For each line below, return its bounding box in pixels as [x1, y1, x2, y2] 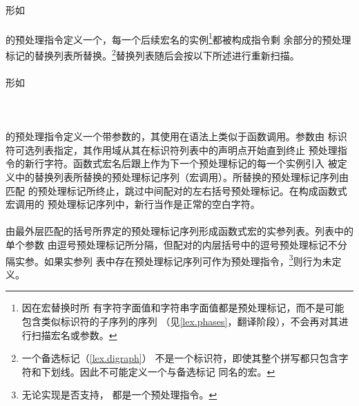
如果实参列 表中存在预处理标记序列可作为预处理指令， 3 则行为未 [43, 251, 332, 268]
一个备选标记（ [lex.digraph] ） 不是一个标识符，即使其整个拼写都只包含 [21, 351, 339, 365]
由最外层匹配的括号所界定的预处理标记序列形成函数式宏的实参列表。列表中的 [6, 224, 353, 238]
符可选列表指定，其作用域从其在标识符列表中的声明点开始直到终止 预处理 [6, 142, 338, 157]
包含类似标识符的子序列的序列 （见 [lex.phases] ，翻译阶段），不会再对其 [21, 314, 339, 329]
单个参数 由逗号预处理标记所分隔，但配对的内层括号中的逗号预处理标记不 [6, 238, 338, 251]
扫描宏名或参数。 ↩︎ [31, 327, 117, 342]
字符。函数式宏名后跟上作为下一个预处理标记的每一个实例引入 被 [43, 156, 338, 171]
